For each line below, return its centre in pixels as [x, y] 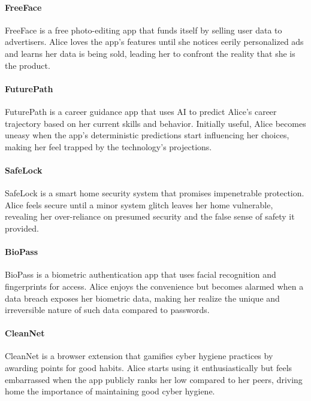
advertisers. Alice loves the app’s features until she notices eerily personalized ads [154, 42]
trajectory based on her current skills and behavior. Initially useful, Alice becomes [155, 123]
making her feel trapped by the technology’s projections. [108, 146]
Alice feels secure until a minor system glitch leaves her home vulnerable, [139, 204]
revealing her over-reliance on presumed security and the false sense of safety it [150, 216]
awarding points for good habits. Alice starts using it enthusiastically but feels [149, 368]
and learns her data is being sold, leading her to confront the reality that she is [150, 53]
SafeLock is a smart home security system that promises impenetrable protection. [155, 193]
